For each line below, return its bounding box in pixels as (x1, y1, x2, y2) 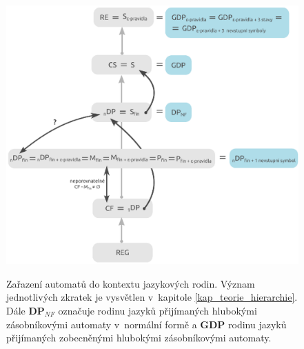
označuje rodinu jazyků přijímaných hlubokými (58, 303, 257, 317)
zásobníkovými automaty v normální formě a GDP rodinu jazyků (6, 317, 287, 331)
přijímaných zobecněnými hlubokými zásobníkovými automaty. (6, 330, 272, 345)
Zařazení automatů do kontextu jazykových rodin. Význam (6, 276, 255, 290)
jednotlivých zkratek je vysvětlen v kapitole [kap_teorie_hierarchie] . (6, 290, 298, 304)
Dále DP (6, 303, 45, 317)
